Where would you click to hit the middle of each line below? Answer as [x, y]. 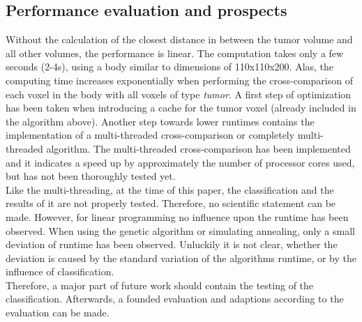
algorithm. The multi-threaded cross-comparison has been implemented [198, 148]
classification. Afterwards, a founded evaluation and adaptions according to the [175, 299]
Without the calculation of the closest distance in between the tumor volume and [179, 39]
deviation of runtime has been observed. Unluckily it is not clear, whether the [172, 244]
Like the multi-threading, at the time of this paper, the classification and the [170, 189]
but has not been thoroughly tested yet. [91, 176]
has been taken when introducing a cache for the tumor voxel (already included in [181, 108]
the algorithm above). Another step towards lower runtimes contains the [160, 121]
